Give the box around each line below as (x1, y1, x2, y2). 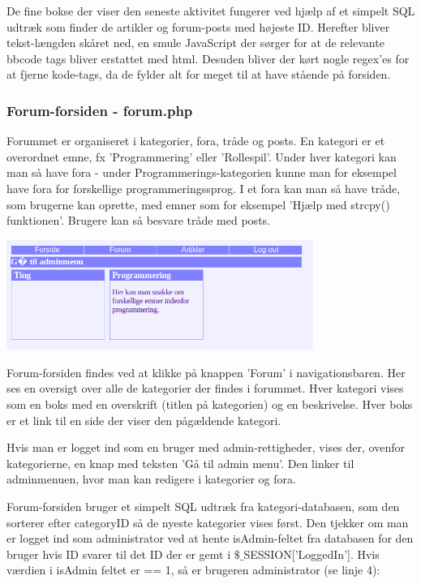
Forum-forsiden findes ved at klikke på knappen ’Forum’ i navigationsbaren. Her (6, 363, 406, 380)
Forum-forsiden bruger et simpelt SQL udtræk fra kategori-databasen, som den (6, 498, 400, 514)
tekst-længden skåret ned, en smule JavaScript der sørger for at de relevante (6, 34, 384, 51)
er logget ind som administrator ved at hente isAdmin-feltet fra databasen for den (6, 530, 414, 547)
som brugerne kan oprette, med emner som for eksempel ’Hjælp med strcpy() (6, 195, 390, 213)
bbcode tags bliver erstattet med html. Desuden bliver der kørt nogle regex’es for (6, 49, 410, 67)
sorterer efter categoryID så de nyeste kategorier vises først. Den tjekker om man (6, 513, 409, 530)
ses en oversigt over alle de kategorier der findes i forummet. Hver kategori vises (6, 380, 404, 397)
